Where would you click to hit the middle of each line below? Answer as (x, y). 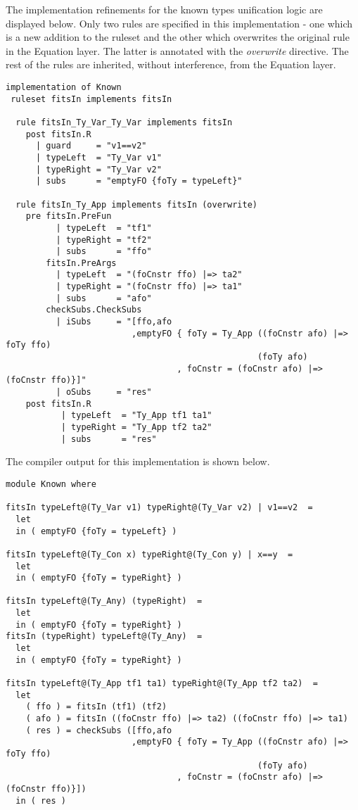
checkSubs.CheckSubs (94, 310)
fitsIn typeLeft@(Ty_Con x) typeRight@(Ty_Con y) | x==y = (149, 554)
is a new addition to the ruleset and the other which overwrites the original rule (178, 37)
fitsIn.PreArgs (81, 263)
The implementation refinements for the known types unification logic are (164, 9)
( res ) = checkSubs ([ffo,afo (99, 730)
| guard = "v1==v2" (91, 146)
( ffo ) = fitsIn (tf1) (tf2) (96, 707)
